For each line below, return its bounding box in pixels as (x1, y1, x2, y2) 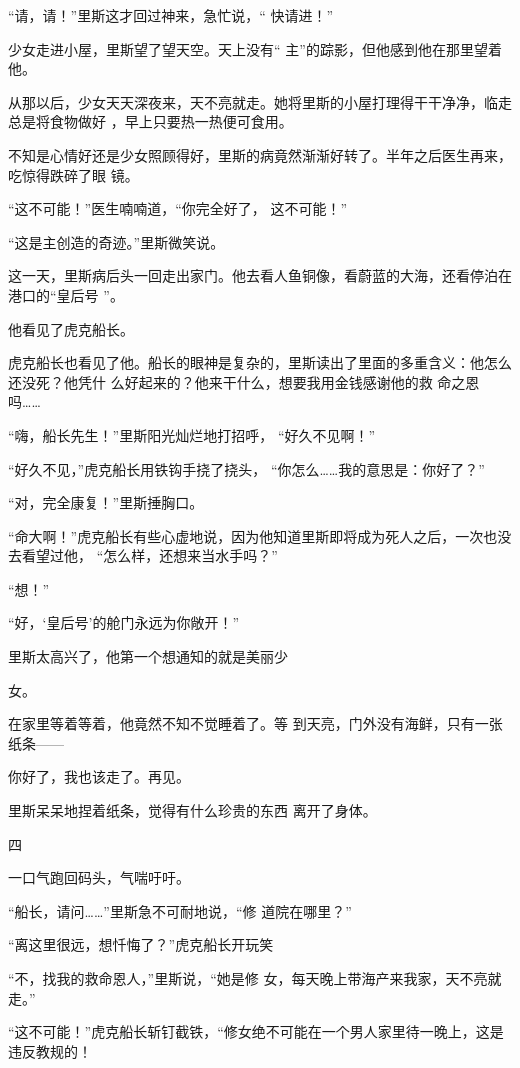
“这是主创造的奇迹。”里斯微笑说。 (8, 231, 225, 252)
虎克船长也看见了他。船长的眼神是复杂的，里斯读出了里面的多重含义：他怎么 (8, 352, 512, 373)
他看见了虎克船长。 (8, 318, 134, 339)
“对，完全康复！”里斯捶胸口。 (8, 492, 204, 513)
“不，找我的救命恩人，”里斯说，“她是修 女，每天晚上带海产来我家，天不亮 (8, 968, 488, 988)
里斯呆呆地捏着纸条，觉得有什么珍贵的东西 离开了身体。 (8, 800, 377, 821)
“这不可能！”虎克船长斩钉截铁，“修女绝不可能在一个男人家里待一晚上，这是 (8, 1021, 504, 1042)
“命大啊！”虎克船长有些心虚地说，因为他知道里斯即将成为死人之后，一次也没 (8, 525, 512, 546)
